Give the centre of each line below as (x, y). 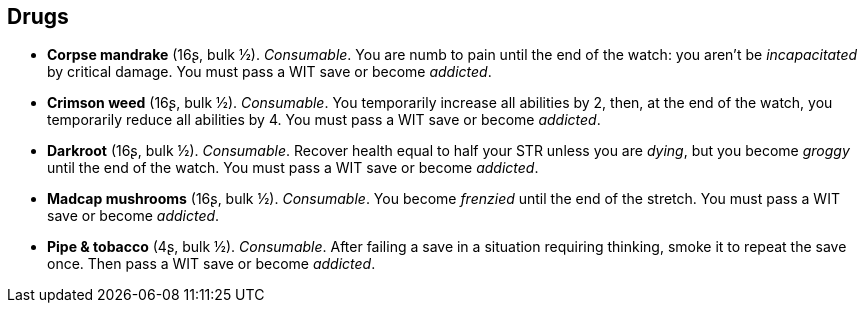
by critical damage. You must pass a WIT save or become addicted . (269, 72)
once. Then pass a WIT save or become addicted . (211, 264)
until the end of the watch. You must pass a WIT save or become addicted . (293, 168)
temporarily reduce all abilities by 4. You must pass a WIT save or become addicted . (324, 120)
